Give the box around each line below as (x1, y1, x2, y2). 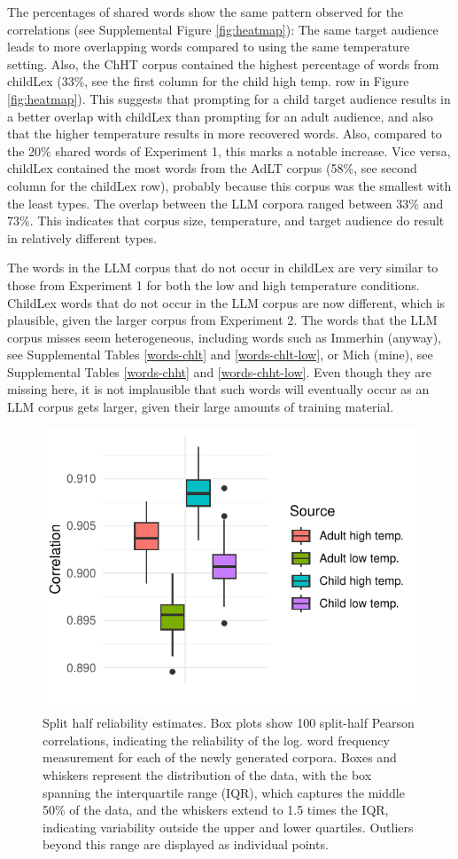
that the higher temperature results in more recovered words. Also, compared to (7, 124, 442, 143)
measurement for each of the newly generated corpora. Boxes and (43, 748, 397, 767)
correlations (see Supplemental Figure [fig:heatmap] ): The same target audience (7, 20, 439, 38)
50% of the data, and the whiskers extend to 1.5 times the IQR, (43, 800, 389, 819)
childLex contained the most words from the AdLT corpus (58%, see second (7, 159, 417, 177)
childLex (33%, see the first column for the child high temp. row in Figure (7, 72, 409, 91)
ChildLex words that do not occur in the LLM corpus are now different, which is (7, 293, 446, 311)
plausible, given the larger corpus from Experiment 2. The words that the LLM (7, 311, 438, 329)
